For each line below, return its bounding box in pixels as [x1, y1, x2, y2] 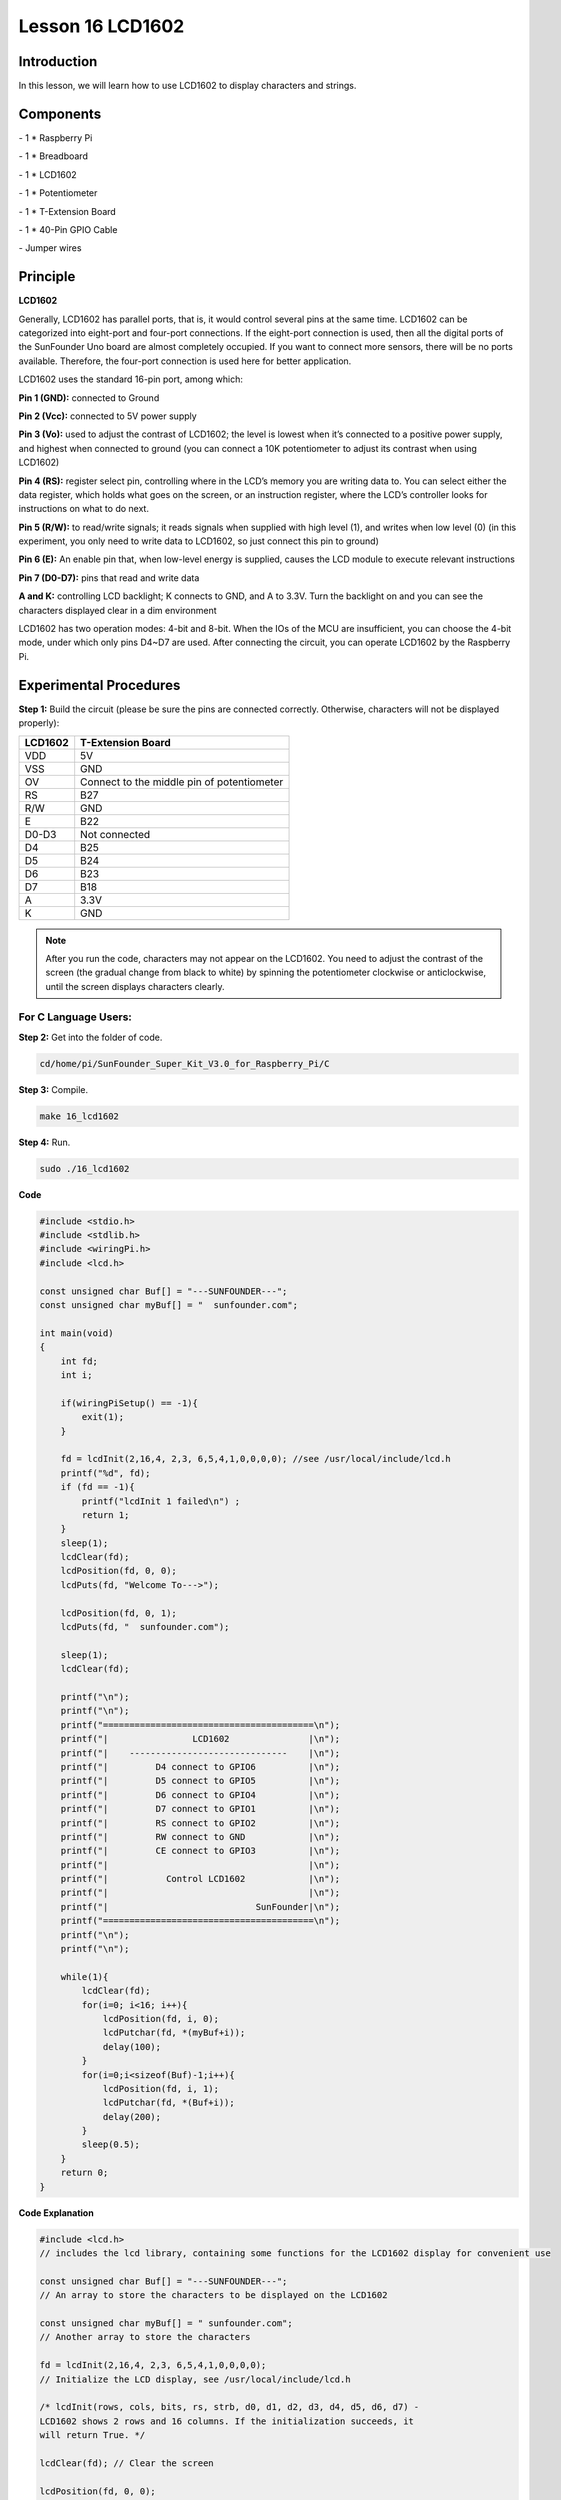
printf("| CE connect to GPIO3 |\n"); [60, 1845, 341, 1857]
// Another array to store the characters [39, 2331, 251, 2343]
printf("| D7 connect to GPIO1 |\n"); [60, 1803, 341, 1815]
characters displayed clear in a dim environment [18, 604, 217, 616]
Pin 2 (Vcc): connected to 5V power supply [18, 410, 197, 422]
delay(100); [102, 2041, 162, 2052]
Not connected [80, 827, 151, 841]
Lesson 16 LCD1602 [18, 15, 185, 37]
